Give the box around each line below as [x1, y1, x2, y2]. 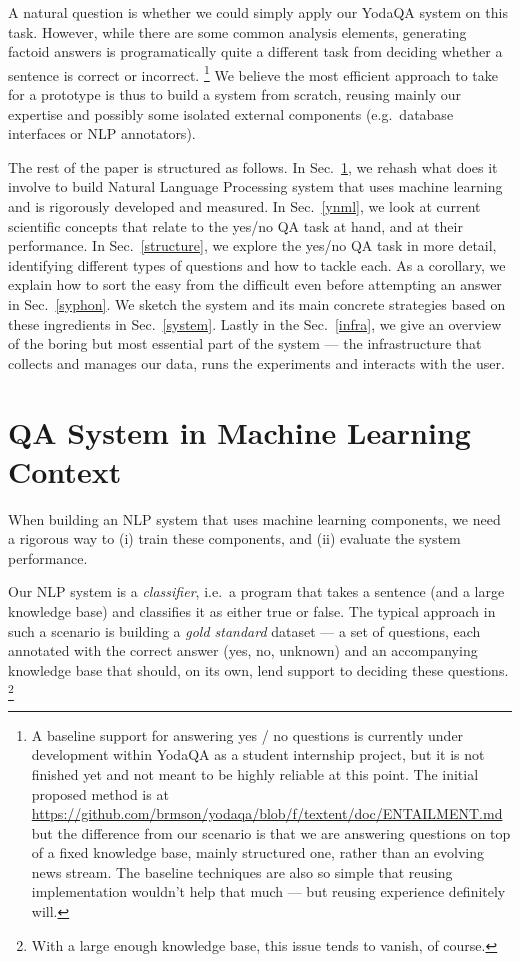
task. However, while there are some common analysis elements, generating [8, 21, 467, 42]
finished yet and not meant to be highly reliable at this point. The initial [31, 763, 479, 784]
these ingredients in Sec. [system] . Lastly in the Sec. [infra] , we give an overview [8, 313, 502, 334]
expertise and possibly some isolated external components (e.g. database [8, 103, 454, 124]
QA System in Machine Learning [8, 411, 471, 452]
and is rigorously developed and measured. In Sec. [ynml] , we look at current [8, 196, 481, 216]
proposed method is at [31, 783, 169, 804]
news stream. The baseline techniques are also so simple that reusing [31, 861, 453, 882]
